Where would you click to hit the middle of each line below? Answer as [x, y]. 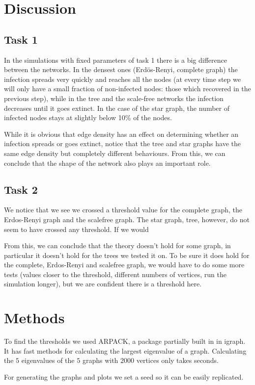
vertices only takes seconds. [177, 360]
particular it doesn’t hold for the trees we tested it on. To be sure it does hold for [127, 255]
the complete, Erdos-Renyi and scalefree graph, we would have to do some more [124, 265]
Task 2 [21, 189]
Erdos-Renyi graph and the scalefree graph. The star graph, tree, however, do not [127, 219]
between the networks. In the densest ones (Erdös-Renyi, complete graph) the [121, 69]
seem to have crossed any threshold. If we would [76, 229]
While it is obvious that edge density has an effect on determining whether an [121, 134]
